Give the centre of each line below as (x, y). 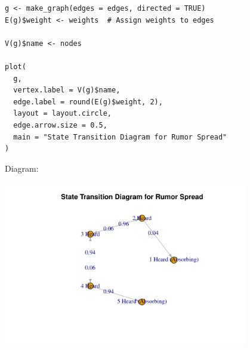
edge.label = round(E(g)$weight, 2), (88, 102)
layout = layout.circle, (62, 114)
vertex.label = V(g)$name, (67, 90)
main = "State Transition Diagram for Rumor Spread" (120, 137)
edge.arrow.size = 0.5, (60, 125)
